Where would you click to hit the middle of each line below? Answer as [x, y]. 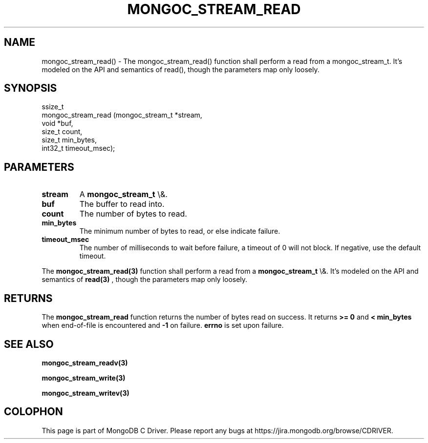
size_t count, [62, 132]
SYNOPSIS [31, 88]
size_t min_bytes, [69, 140]
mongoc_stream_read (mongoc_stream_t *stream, [122, 115]
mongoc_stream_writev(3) [86, 393]
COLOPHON [33, 412]
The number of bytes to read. [133, 214]
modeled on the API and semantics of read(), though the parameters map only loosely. [181, 69]
